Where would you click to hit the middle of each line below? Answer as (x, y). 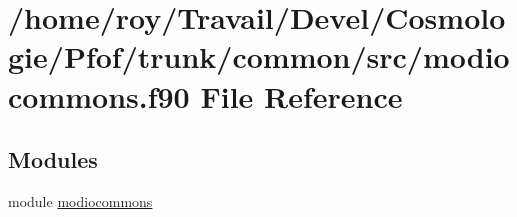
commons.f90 (99, 95)
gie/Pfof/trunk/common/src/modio (259, 56)
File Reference (301, 95)
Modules (53, 159)
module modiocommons (80, 200)
